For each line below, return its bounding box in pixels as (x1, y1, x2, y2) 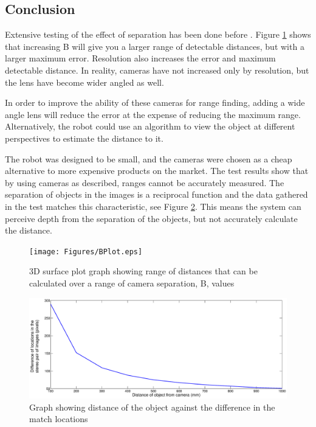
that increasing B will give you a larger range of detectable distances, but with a (5, 40, 304, 52)
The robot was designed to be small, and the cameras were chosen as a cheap (5, 152, 292, 165)
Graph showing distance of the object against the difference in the (29, 400, 275, 413)
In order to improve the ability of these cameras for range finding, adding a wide (5, 96, 305, 109)
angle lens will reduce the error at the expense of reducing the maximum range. (5, 108, 301, 120)
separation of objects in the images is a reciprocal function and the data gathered (5, 188, 308, 201)
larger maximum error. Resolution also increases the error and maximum (5, 52, 276, 64)
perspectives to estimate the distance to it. (5, 131, 163, 144)
